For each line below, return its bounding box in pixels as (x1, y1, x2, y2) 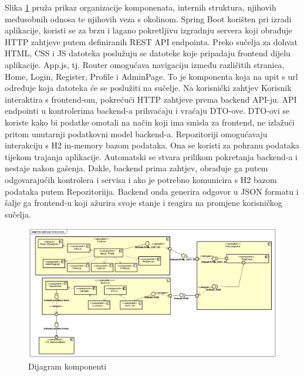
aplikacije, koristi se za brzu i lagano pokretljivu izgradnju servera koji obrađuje (5, 24, 292, 36)
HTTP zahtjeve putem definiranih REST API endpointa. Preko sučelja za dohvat (5, 35, 298, 48)
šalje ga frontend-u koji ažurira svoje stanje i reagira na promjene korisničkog (5, 197, 282, 209)
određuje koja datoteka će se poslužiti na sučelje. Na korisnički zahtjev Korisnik (5, 82, 292, 94)
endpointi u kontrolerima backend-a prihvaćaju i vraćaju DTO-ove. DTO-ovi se (5, 104, 290, 117)
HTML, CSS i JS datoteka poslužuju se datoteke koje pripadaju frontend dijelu (5, 47, 291, 59)
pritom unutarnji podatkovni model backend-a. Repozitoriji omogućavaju (5, 127, 268, 140)
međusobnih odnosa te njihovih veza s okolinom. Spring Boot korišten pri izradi (5, 12, 292, 25)
